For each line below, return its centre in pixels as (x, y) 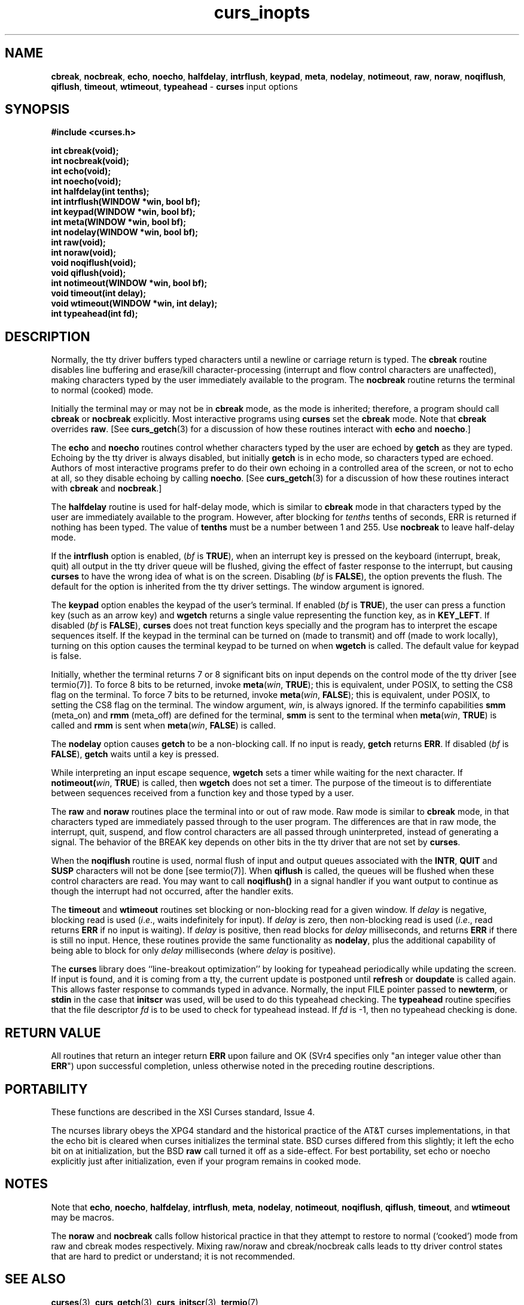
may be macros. (83, 1217)
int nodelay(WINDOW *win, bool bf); (125, 232)
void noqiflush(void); (94, 263)
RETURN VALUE (53, 1033)
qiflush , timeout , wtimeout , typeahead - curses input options (174, 86)
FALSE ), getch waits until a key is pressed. (135, 754)
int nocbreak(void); (90, 161)
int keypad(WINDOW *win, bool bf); (123, 212)
